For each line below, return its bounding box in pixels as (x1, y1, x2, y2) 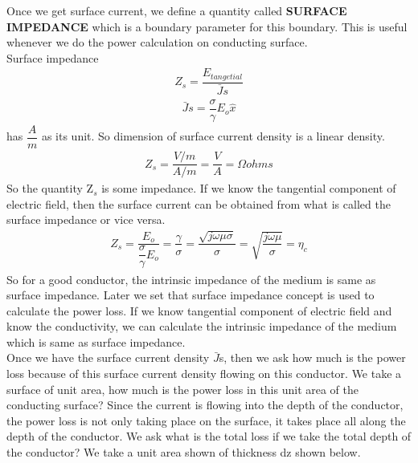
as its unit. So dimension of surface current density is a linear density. (41, 128, 385, 144)
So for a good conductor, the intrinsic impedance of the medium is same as (6, 270, 376, 287)
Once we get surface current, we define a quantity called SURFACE (6, 2, 347, 18)
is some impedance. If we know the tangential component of (101, 180, 396, 197)
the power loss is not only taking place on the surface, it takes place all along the (6, 412, 406, 428)
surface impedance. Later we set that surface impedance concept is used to (6, 286, 375, 303)
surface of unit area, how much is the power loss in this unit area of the (6, 380, 359, 397)
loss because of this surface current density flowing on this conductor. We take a (6, 365, 402, 382)
